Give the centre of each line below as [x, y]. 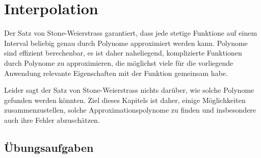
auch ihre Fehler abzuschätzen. [52, 120]
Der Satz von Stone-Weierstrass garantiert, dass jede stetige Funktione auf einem [131, 33]
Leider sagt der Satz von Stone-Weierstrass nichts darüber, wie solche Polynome [129, 90]
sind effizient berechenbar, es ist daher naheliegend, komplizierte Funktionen [123, 53]
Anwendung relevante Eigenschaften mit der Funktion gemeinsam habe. [116, 73]
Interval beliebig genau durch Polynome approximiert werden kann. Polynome [126, 43]
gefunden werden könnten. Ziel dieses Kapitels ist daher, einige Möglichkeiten [125, 100]
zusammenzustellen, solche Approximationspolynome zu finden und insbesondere [130, 110]
